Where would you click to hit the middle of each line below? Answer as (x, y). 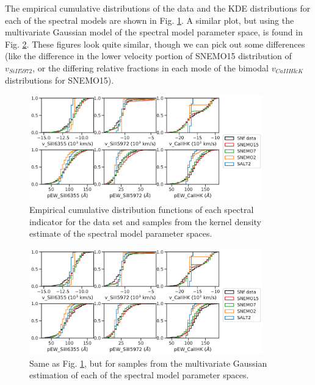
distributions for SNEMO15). (60, 80)
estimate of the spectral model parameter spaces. (121, 233)
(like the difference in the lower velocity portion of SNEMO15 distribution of (148, 56)
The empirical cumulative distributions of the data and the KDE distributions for (158, 8)
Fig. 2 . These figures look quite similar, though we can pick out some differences (155, 44)
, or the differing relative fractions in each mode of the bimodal (150, 67)
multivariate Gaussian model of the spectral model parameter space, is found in (154, 32)
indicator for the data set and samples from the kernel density (146, 221)
